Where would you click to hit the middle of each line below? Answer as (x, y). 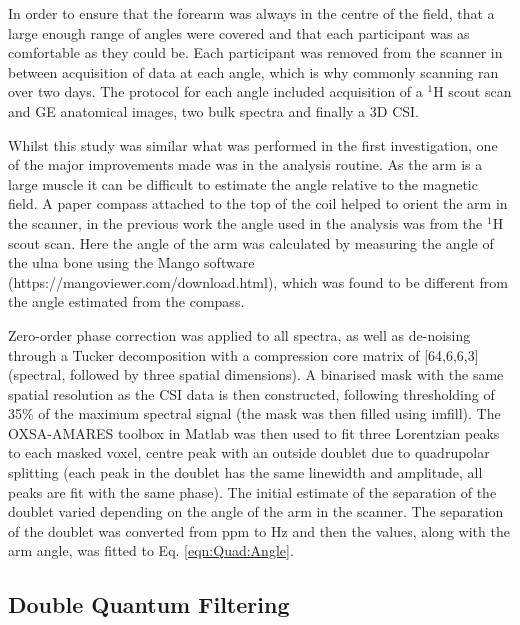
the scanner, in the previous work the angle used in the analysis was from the (245, 222)
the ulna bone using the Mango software (131, 262)
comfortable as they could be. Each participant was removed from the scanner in (255, 52)
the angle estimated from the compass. (126, 301)
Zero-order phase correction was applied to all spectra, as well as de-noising (239, 334)
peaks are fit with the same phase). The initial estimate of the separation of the (252, 491)
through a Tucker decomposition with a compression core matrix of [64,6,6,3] (243, 354)
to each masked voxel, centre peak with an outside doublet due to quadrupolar (249, 452)
